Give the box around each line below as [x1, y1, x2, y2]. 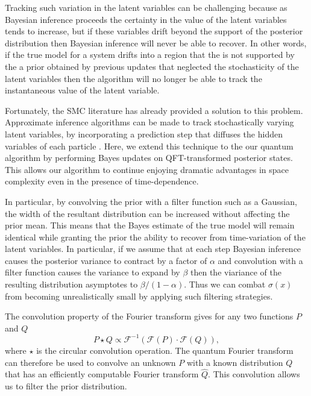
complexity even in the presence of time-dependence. [5, 175, 199, 187]
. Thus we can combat [184, 278, 266, 291]
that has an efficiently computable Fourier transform [5, 368, 199, 380]
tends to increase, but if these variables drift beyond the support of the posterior [5, 25, 303, 37]
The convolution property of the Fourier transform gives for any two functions [5, 310, 294, 322]
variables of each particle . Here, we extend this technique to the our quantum [5, 139, 294, 152]
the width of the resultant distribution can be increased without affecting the [5, 207, 290, 219]
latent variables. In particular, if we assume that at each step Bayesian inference [5, 242, 301, 255]
